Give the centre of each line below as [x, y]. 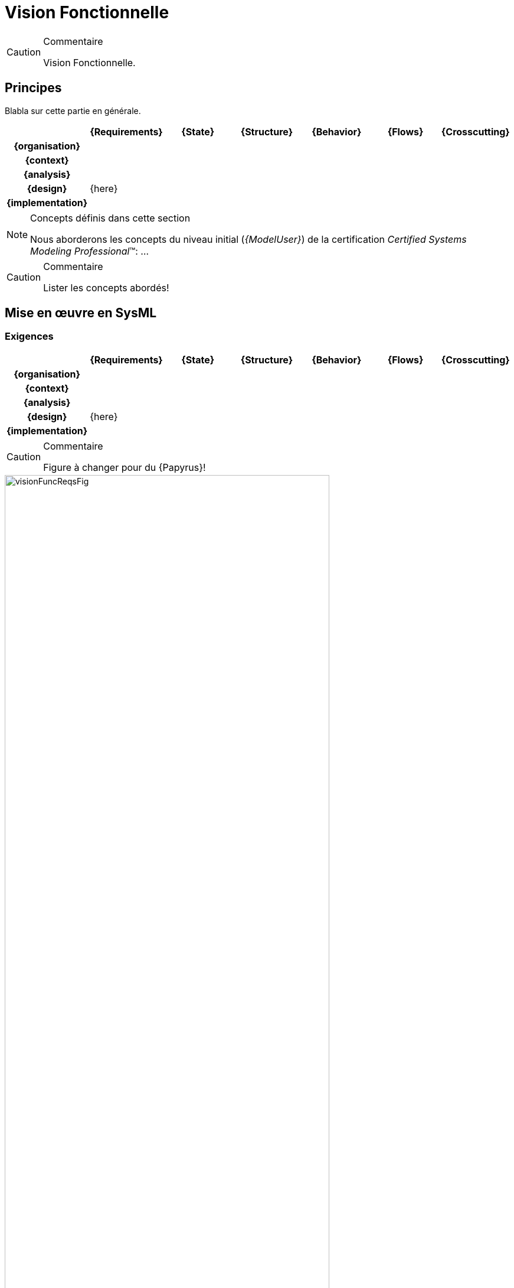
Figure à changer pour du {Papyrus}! [125, 467]
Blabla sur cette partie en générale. [73, 110]
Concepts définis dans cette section [110, 218]
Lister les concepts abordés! [106, 287]
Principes [33, 88]
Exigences [29, 336]
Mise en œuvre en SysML [81, 313]
